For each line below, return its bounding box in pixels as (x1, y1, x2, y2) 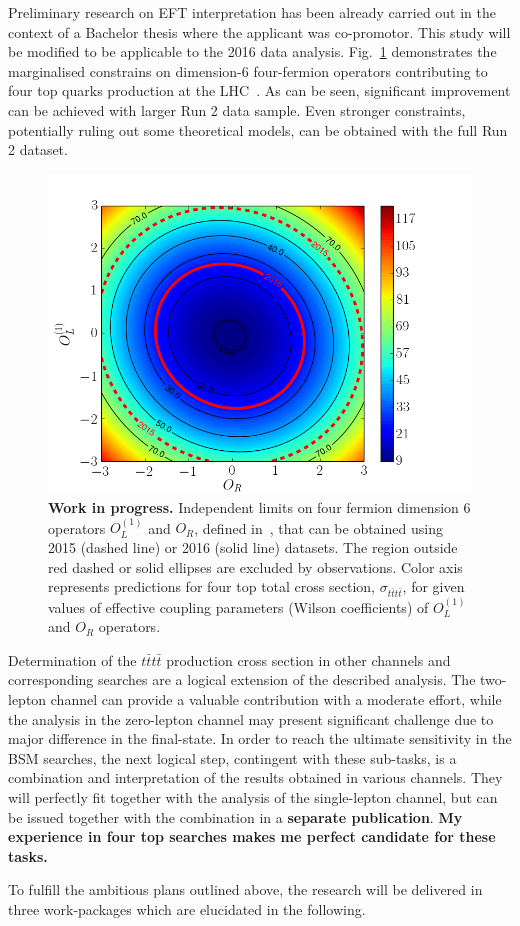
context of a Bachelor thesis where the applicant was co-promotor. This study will (8, 21, 511, 42)
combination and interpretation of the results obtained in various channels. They (8, 767, 503, 788)
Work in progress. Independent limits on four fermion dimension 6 (48, 496, 471, 517)
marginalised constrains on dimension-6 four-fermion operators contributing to (8, 60, 488, 81)
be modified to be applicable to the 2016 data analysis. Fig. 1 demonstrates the (8, 41, 497, 62)
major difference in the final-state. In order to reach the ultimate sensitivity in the (8, 728, 512, 749)
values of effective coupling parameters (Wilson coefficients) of (48, 596, 429, 617)
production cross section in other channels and (166, 649, 451, 670)
